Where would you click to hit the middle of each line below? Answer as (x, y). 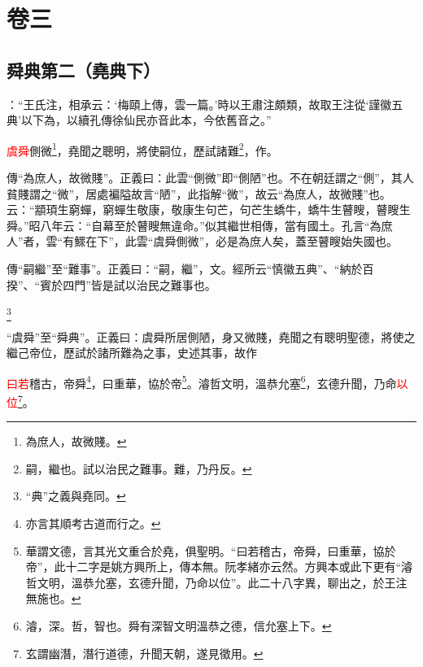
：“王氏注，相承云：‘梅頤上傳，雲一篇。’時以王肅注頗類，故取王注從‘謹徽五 (205, 104)
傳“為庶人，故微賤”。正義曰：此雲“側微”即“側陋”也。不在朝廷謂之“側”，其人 (210, 178)
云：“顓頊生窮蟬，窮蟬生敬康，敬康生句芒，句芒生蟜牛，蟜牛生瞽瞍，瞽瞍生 (209, 209)
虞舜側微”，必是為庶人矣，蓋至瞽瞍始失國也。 (276, 241)
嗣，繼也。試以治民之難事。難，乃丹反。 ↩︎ (139, 468)
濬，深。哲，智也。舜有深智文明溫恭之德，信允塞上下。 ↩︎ (179, 625)
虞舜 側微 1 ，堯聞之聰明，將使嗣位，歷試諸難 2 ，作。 (142, 149)
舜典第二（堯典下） (83, 70)
